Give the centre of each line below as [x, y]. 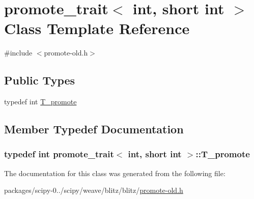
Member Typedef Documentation [94, 129]
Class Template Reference [97, 28]
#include [18, 53]
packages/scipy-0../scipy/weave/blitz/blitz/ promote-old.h [94, 190]
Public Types [40, 80]
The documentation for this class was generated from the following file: [115, 173]
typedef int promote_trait [59, 154]
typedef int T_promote [40, 102]
